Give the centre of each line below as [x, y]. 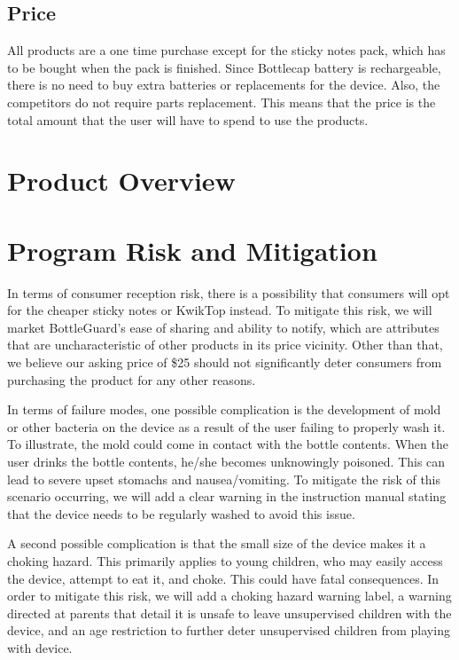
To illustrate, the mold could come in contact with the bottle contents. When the [228, 444]
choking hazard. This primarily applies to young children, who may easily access [225, 560]
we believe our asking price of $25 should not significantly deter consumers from [225, 362]
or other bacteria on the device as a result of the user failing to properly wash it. [226, 426]
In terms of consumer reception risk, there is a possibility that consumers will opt [229, 292]
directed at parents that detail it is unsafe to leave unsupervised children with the [229, 613]
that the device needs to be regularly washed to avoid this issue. [181, 513]
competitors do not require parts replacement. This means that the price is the [222, 102]
